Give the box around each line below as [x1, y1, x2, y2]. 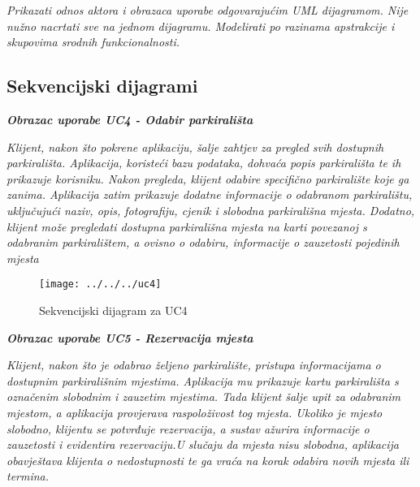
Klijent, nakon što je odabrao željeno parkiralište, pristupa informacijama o [6, 356, 381, 373]
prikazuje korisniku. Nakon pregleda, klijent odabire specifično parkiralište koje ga [6, 170, 409, 187]
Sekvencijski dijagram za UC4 [39, 301, 188, 318]
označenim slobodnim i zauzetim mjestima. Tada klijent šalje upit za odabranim [6, 388, 401, 405]
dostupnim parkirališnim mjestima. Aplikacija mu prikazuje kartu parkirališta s [6, 372, 399, 389]
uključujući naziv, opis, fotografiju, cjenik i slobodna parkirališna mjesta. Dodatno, [6, 201, 415, 218]
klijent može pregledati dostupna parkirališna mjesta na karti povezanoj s [6, 218, 367, 235]
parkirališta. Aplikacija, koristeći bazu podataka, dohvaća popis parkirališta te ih [6, 154, 401, 171]
